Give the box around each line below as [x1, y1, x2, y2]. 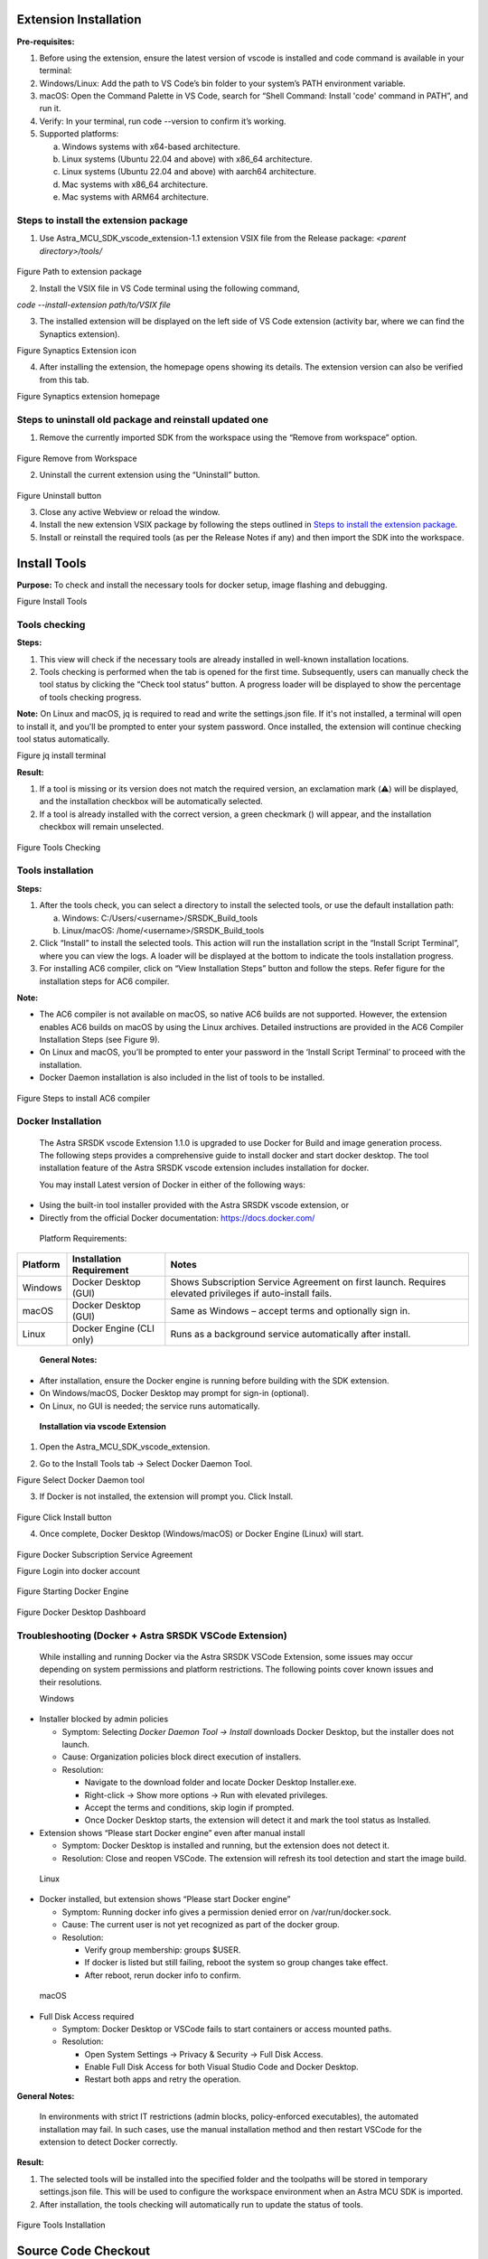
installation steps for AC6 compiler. [39, 976, 170, 987]
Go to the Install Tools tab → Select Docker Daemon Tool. [39, 1458, 253, 1468]
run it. [39, 103, 61, 114]
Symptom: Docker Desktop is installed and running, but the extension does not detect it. [61, 1840, 390, 1851]
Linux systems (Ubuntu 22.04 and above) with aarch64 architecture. [61, 166, 316, 177]
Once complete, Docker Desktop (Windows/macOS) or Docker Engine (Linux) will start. [39, 1528, 364, 1540]
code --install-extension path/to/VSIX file [16, 299, 172, 310]
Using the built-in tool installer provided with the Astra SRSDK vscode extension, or [39, 1200, 350, 1211]
